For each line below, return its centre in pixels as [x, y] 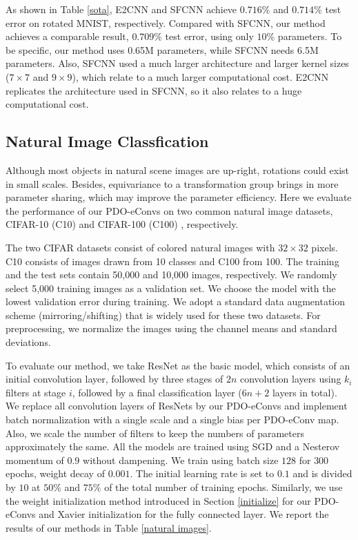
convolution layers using [290, 379]
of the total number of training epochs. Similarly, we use [223, 487]
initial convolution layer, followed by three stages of [115, 379]
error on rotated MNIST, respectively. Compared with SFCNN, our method [166, 22]
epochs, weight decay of [55, 473]
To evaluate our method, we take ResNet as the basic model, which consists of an [178, 365]
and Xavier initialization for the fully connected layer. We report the [184, 514]
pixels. [325, 247]
